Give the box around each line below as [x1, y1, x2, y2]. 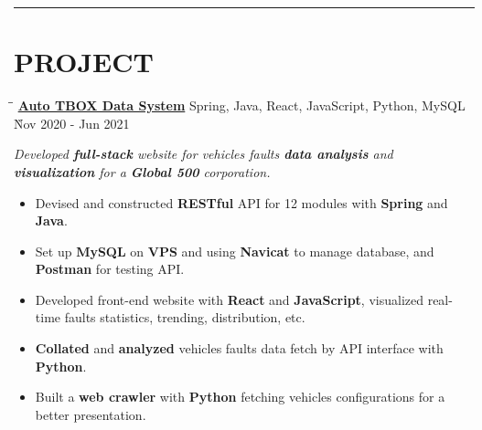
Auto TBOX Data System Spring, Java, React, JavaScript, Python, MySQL [17, 96, 466, 115]
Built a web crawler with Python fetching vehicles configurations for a [35, 387, 445, 406]
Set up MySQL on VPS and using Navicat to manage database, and [35, 241, 434, 260]
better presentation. [35, 404, 146, 424]
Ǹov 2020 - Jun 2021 [14, 113, 130, 132]
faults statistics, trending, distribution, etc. [64, 308, 305, 327]
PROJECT [14, 43, 154, 80]
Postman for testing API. [35, 259, 185, 278]
